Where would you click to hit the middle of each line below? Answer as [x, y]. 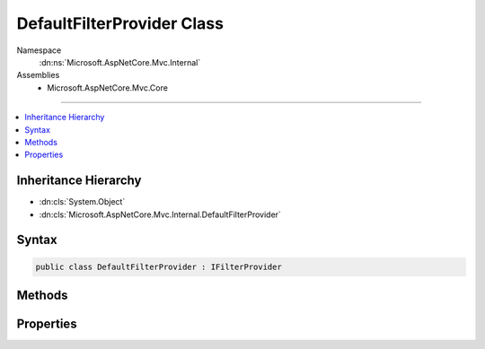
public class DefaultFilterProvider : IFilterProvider [159, 266]
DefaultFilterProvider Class [120, 23]
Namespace [39, 50]
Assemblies [38, 75]
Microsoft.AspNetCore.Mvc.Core [107, 87]
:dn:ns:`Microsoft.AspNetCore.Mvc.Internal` [120, 62]
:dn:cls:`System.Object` [82, 202]
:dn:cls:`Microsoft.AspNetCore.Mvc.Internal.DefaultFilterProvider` [160, 214]
